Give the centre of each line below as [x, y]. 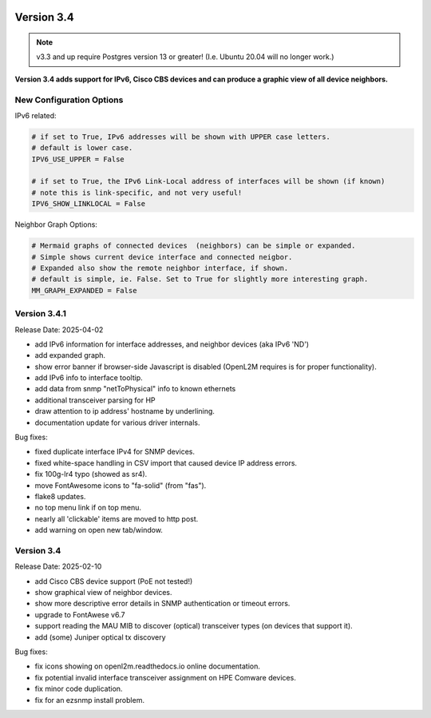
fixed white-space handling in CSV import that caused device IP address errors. [166, 462]
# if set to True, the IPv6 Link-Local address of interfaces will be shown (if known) [208, 181]
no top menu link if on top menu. [88, 508]
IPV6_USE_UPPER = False [78, 159]
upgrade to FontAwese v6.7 [80, 614]
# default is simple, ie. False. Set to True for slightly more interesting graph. [200, 279]
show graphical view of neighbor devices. [103, 593]
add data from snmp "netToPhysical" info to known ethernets [135, 389]
